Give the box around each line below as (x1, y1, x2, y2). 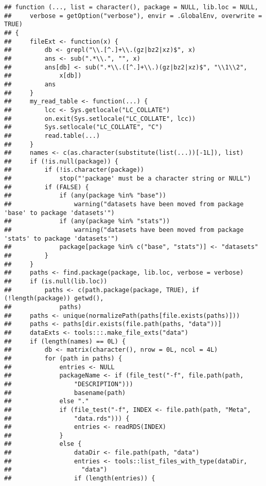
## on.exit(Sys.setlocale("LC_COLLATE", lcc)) (4, 115, 196, 122)
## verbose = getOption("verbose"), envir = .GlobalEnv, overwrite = (4, 12, 262, 20)
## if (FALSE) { (4, 183, 89, 191)
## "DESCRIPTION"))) (4, 380, 133, 388)
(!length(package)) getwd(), (4, 295, 104, 302)
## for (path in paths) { (4, 354, 122, 362)
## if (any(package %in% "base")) (4, 192, 166, 200)
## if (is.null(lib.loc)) (4, 278, 108, 285)
